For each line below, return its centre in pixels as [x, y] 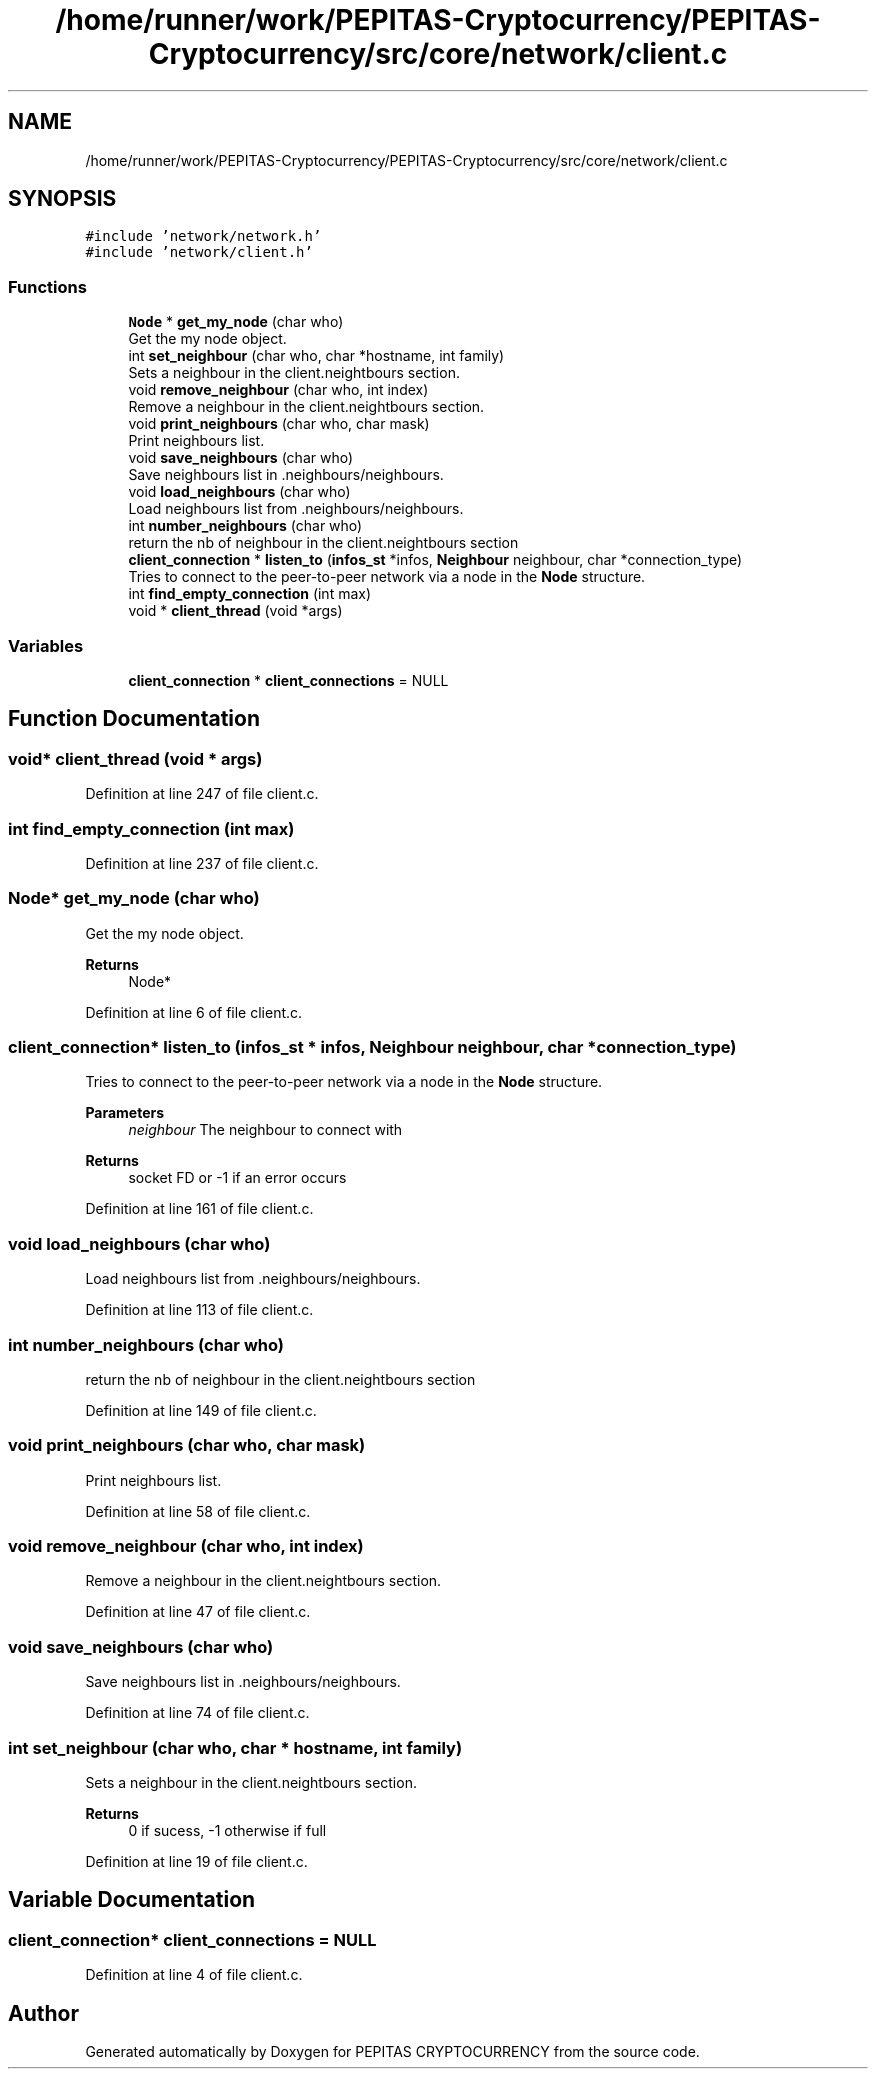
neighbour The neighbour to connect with [265, 1130]
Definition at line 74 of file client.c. [197, 1713]
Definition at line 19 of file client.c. [196, 1861]
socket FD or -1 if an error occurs [237, 1178]
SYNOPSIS [62, 199]
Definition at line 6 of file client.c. [194, 1012]
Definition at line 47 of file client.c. [198, 1612]
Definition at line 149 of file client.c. [201, 1410]
